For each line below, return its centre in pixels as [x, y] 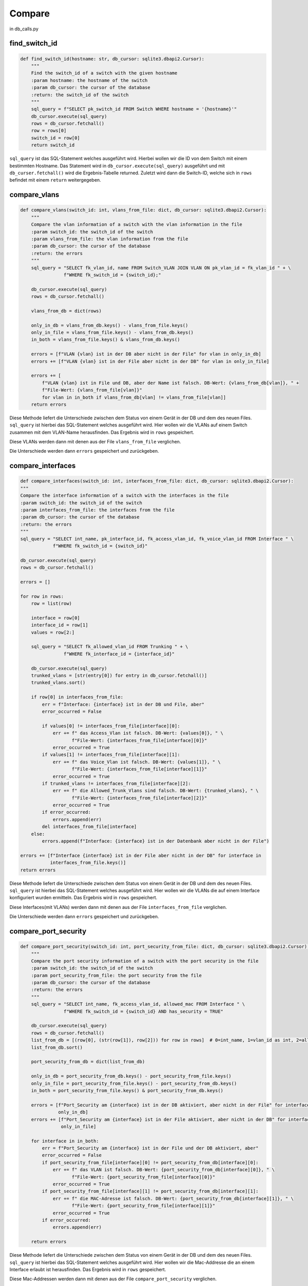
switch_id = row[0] [56, 138]
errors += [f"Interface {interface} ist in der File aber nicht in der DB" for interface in [141, 855]
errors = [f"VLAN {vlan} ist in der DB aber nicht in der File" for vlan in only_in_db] [146, 354]
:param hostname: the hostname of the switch [89, 80]
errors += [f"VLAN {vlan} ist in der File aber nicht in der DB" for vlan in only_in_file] [150, 361]
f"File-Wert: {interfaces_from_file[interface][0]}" [139, 740]
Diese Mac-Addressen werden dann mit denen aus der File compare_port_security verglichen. [113, 1279]
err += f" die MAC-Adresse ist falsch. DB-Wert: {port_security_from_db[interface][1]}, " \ [173, 1198]
